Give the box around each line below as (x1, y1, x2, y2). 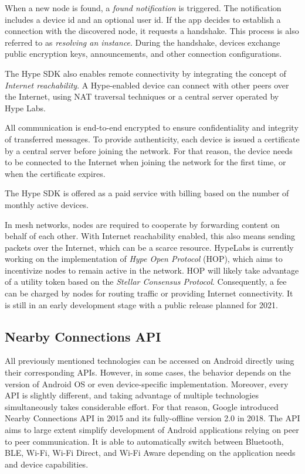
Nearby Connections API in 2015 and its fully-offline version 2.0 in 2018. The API (5, 412, 300, 424)
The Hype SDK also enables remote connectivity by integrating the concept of (5, 67, 286, 79)
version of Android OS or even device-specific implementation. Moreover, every (5, 377, 289, 390)
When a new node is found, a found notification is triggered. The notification (5, 2, 282, 13)
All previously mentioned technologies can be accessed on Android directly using (5, 354, 294, 367)
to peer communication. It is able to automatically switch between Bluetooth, (5, 435, 284, 447)
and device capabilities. (5, 458, 89, 470)
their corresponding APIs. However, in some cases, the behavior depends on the (5, 366, 291, 378)
